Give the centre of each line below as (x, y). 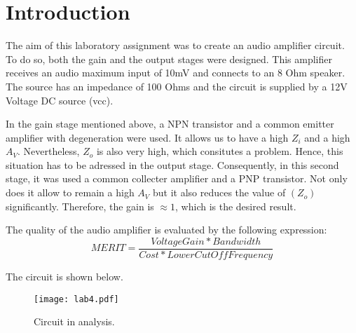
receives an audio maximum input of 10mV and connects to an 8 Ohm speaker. (176, 73)
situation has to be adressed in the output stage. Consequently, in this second (172, 164)
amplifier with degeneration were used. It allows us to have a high (147, 137)
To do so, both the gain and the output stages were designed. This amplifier (169, 59)
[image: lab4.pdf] (76, 299)
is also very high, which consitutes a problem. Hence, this (220, 151)
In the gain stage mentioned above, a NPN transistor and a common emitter (170, 124)
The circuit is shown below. (64, 276)
